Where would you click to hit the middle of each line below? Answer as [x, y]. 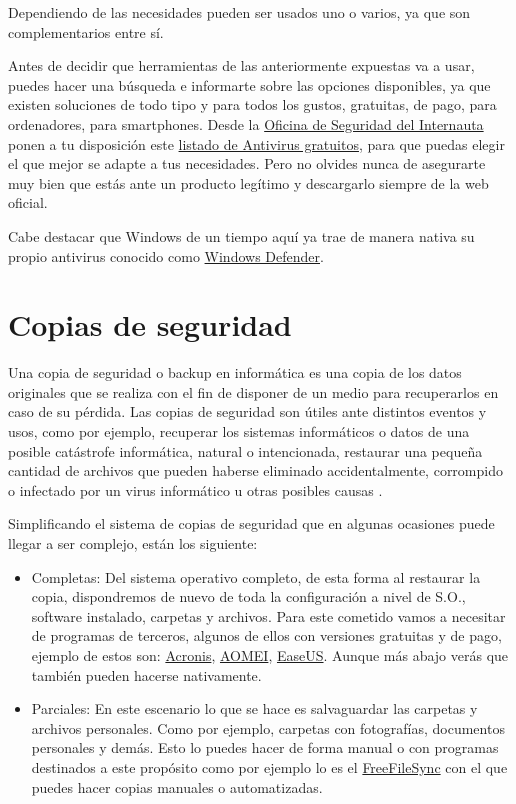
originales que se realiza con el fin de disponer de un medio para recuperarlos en [253, 391]
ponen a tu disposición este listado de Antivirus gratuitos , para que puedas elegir [256, 143]
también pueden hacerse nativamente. [146, 674]
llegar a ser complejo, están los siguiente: [133, 543]
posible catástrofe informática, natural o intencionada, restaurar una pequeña [245, 450]
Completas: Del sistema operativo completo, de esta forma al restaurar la [256, 576]
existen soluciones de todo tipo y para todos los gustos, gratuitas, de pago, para [252, 104]
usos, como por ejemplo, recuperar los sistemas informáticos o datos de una [239, 431]
